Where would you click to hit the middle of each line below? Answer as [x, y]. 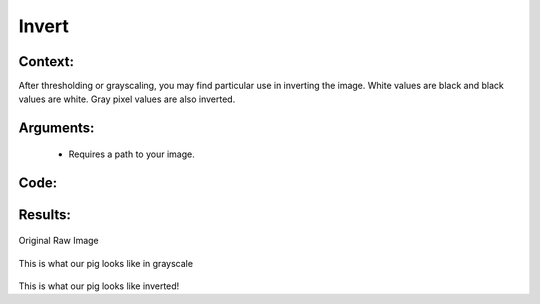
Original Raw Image [58, 241]
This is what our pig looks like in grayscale [106, 263]
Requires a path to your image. [131, 154]
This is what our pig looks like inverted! [99, 286]
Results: [45, 214]
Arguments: [56, 128]
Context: [46, 61]
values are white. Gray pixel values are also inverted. [127, 99]
